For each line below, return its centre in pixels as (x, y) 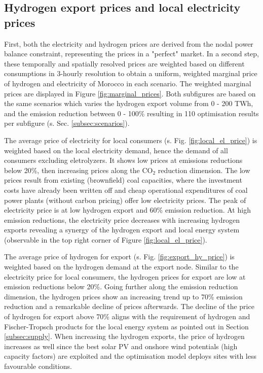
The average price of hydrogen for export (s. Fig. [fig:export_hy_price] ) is (119, 257)
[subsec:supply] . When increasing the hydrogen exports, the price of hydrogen (124, 336)
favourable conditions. (38, 366)
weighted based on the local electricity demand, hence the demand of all (116, 150)
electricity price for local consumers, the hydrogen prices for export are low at (125, 276)
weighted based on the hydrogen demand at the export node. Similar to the (121, 267)
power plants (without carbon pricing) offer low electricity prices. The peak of (125, 200)
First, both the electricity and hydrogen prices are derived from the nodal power (129, 43)
